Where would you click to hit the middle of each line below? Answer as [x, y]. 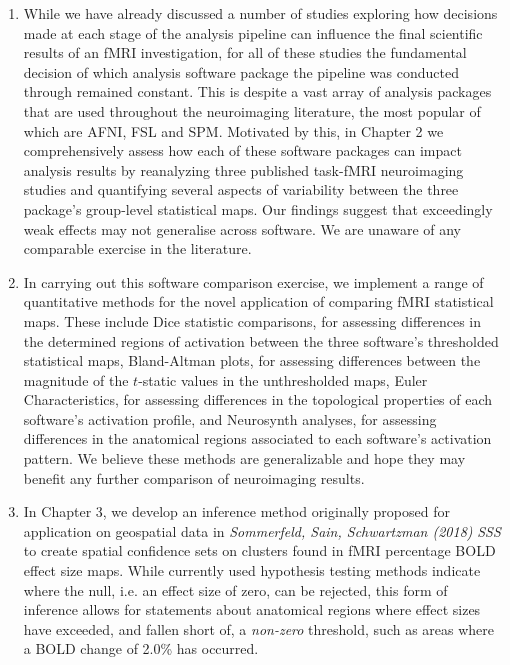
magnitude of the [76, 379]
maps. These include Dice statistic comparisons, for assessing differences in [252, 320]
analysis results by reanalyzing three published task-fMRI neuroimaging [243, 169]
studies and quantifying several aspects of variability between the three [241, 189]
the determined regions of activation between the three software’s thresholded [261, 340]
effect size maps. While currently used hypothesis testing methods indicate [252, 570]
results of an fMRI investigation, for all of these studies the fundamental [245, 52]
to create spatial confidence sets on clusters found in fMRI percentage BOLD [259, 550]
